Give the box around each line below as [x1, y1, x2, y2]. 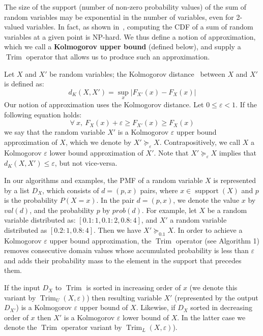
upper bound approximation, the [49, 235, 152, 246]
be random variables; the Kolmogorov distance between [49, 68, 225, 79]
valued [4, 21, 24, 32]
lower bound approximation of [49, 147, 143, 158]
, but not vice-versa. [54, 158, 118, 168]
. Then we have [94, 224, 141, 235]
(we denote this [189, 282, 238, 293]
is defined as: [4, 78, 44, 89]
